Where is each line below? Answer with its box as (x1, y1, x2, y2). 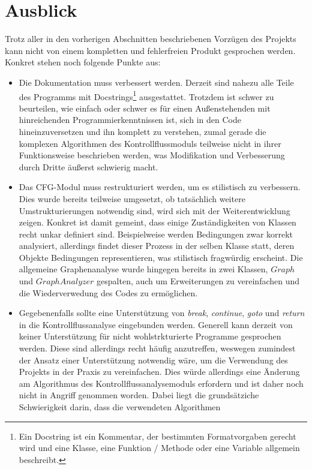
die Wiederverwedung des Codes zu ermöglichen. (19, 286, 198, 299)
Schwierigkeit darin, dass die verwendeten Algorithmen (19, 401, 221, 413)
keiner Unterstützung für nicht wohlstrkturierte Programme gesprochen (19, 330, 281, 342)
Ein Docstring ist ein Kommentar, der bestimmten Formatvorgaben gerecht (19, 429, 296, 442)
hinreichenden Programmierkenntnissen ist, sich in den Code (19, 113, 241, 126)
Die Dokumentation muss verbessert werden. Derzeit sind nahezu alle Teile (19, 76, 294, 88)
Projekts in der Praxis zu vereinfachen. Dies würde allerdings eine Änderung (19, 365, 300, 378)
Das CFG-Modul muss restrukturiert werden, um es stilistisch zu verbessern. (19, 181, 301, 193)
